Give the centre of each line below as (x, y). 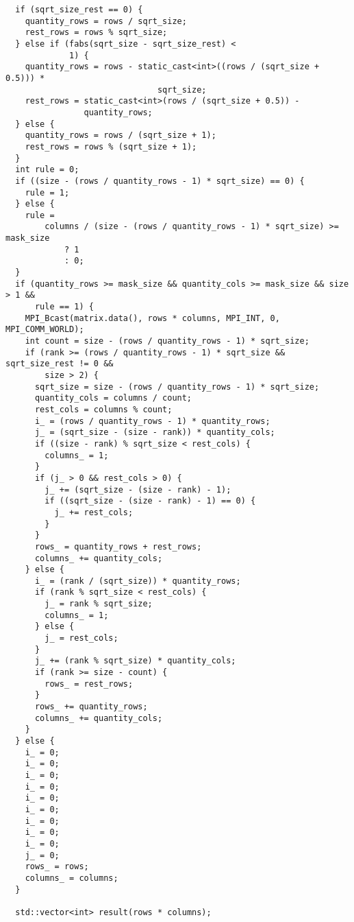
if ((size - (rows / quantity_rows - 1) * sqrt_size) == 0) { (160, 181)
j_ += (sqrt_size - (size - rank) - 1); (138, 489)
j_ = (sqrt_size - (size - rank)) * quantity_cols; (155, 433)
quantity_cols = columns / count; (113, 398)
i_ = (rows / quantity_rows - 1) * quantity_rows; (152, 421)
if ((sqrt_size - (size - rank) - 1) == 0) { (150, 501)
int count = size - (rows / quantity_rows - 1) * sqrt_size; (167, 341)
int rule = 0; (47, 170)
